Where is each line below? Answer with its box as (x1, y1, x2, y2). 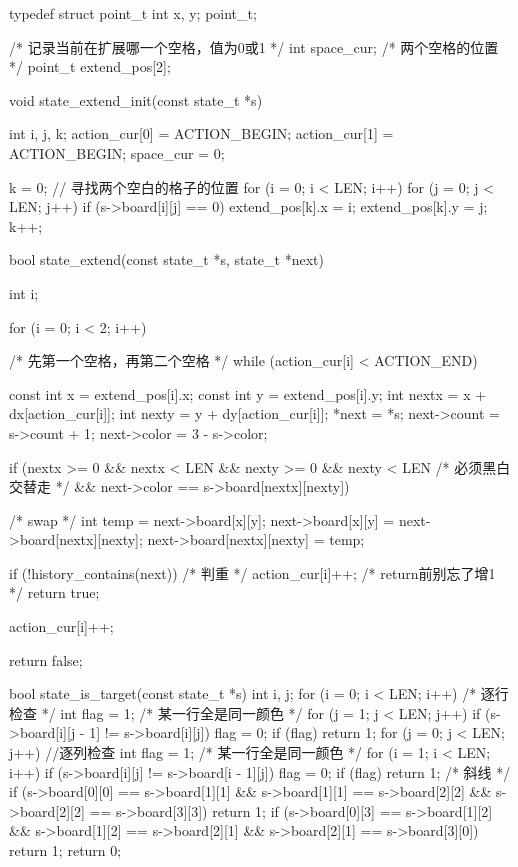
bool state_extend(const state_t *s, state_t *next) (9, 249, 324, 270)
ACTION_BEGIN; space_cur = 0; (9, 142, 225, 163)
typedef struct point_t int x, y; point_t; (9, 3, 257, 23)
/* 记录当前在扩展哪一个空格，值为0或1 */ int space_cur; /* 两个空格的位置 (9, 36, 499, 57)
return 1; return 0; (9, 840, 122, 860)
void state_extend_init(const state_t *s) (9, 89, 263, 110)
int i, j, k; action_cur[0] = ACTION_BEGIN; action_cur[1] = (9, 123, 394, 144)
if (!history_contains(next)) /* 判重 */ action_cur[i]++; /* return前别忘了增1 (9, 562, 496, 583)
